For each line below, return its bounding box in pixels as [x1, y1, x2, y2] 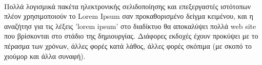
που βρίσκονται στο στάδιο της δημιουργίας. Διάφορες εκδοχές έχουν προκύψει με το [4, 30, 258, 41]
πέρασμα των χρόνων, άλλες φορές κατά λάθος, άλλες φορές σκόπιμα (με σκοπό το [4, 40, 252, 51]
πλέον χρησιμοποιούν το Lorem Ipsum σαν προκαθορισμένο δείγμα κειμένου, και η [4, 11, 253, 21]
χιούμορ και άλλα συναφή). [4, 50, 86, 61]
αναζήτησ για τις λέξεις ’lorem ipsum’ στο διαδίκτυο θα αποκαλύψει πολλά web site [4, 20, 256, 31]
